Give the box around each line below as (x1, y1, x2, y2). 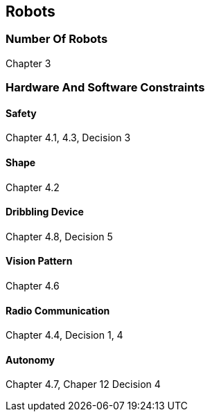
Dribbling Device (6, 206, 84, 218)
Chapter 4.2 (6, 181, 60, 193)
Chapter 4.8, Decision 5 (6, 230, 113, 242)
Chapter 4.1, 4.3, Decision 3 (6, 132, 131, 144)
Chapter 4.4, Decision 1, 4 (6, 329, 123, 341)
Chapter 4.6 (6, 280, 60, 292)
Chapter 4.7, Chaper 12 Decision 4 (6, 378, 161, 391)
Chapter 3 (6, 57, 51, 69)
